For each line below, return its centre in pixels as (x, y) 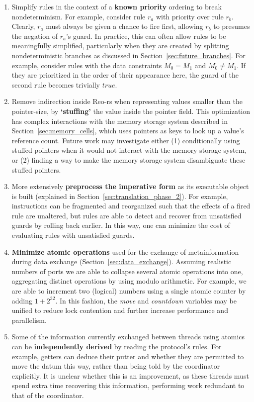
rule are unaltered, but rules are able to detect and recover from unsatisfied (127, 215)
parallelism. (29, 320)
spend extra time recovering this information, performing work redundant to (128, 385)
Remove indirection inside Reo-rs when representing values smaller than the (127, 101)
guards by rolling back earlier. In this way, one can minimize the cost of (121, 225)
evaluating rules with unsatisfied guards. (73, 235)
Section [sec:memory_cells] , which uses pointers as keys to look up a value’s (128, 131)
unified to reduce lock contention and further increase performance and (120, 310)
